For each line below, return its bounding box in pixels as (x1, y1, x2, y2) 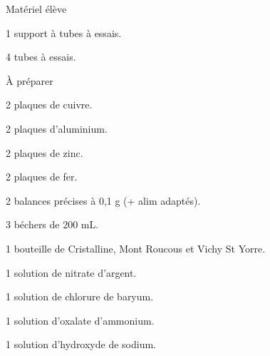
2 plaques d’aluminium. (6, 121, 108, 136)
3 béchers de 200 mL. (6, 217, 99, 232)
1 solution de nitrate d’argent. (6, 265, 137, 280)
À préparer (6, 73, 53, 88)
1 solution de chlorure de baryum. (6, 289, 154, 304)
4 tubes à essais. (6, 49, 76, 64)
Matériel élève (6, 1, 67, 16)
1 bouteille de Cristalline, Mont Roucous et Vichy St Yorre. (6, 240, 266, 255)
